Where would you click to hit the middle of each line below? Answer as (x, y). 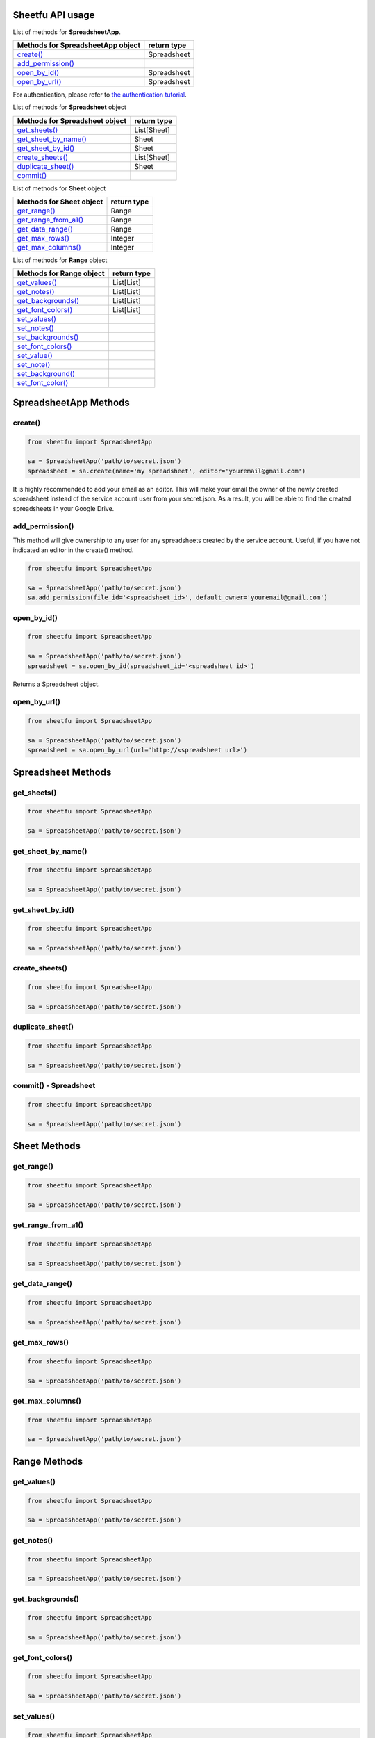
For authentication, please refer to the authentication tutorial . (100, 95)
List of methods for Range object (60, 260)
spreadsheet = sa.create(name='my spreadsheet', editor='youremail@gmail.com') (167, 471)
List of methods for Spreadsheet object (69, 107)
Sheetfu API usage (54, 15)
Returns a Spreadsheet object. (56, 684)
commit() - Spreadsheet (54, 1086)
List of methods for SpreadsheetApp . (67, 32)
